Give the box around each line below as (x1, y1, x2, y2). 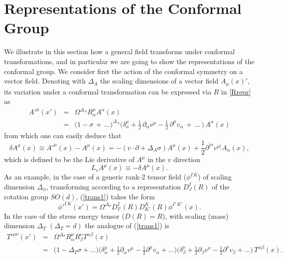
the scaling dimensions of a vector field (100, 76, 219, 86)
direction (173, 154, 200, 165)
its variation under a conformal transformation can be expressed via (4, 86, 211, 96)
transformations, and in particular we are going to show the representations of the (4, 56, 255, 66)
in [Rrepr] (221, 86, 251, 96)
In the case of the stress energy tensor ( (4, 210, 125, 221)
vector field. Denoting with (4, 76, 86, 86)
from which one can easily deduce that (4, 130, 122, 140)
